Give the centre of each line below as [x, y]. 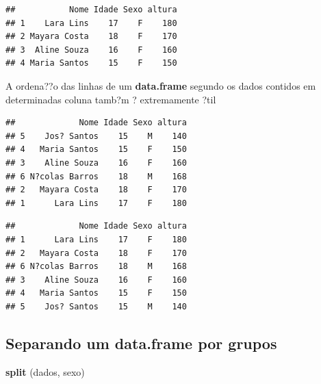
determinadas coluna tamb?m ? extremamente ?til [111, 99]
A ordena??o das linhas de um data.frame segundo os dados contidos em [161, 85]
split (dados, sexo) [45, 371]
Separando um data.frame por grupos [141, 343]
